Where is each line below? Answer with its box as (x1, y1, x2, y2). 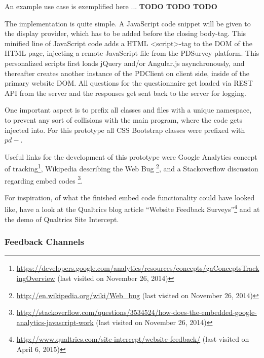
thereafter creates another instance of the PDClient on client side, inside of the (5, 67, 250, 78)
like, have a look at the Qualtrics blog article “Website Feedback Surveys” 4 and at (5, 202, 260, 214)
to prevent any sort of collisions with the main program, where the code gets (5, 114, 243, 125)
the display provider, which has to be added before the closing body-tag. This (5, 28, 246, 39)
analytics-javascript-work (16, 316, 94, 327)
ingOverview (16, 273, 55, 283)
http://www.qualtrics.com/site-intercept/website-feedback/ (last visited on (16, 334, 249, 344)
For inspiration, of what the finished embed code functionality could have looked (5, 192, 255, 202)
